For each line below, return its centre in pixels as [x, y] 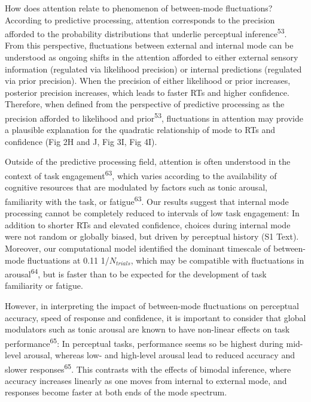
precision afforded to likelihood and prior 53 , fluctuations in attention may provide [154, 117]
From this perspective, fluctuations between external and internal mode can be [149, 45]
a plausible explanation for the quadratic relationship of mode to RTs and [140, 130]
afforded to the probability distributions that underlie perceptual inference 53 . [146, 33]
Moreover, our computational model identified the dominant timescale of [138, 248]
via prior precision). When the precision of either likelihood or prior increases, [148, 81]
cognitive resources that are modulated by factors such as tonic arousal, [136, 187]
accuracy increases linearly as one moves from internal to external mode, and [146, 380]
